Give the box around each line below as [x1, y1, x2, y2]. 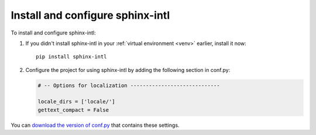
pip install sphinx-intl [36, 53, 107, 60]
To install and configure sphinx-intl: [11, 29, 96, 36]
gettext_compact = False [37, 106, 109, 113]
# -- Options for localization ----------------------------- [37, 82, 220, 89]
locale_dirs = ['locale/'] [37, 98, 115, 105]
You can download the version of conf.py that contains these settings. [11, 122, 180, 129]
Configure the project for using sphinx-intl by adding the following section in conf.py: [25, 66, 231, 73]
